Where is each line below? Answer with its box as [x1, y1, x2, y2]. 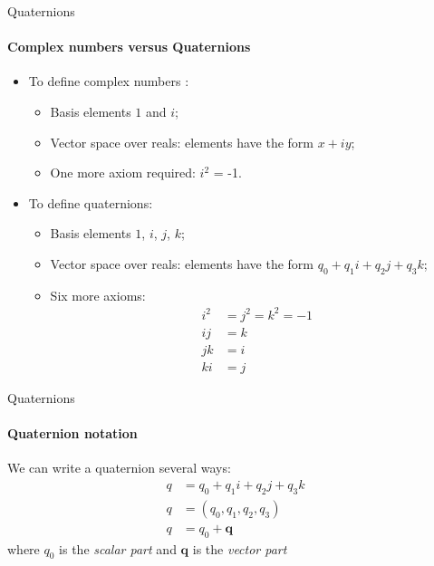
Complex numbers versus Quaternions [7, 37, 251, 56]
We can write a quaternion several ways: [7, 458, 231, 477]
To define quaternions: [28, 193, 153, 212]
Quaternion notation [7, 424, 138, 443]
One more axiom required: [50, 163, 196, 182]
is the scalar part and [59, 539, 177, 558]
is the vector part [192, 539, 287, 558]
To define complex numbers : [28, 72, 189, 91]
